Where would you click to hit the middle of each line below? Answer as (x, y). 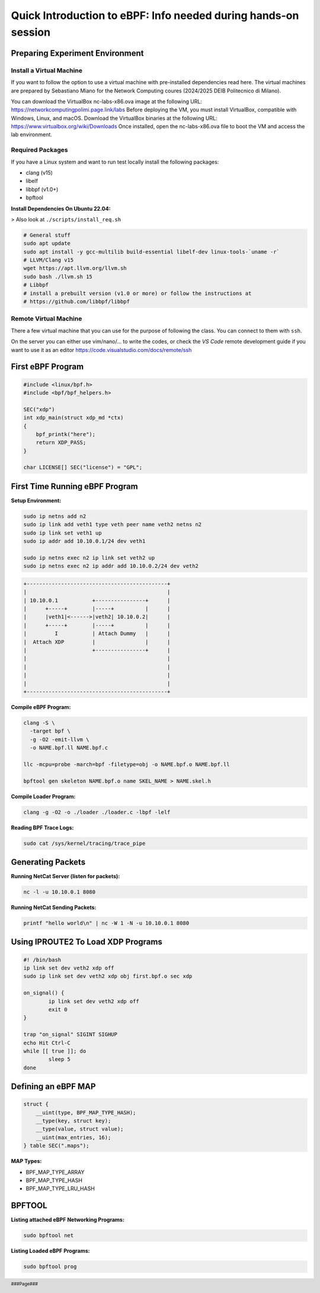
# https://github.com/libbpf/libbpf (77, 302)
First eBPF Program (47, 367)
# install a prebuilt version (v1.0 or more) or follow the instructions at (137, 293)
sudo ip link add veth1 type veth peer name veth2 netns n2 (113, 525)
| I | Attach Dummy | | (97, 634)
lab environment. (32, 135)
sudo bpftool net (49, 1235)
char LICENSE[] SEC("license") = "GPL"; (83, 468)
